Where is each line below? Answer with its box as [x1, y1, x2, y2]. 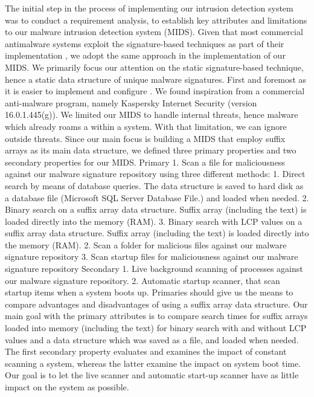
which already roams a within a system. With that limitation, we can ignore [5, 120, 287, 132]
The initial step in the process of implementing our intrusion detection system [5, 2, 293, 14]
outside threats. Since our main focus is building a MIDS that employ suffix [5, 132, 286, 144]
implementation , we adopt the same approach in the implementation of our [5, 49, 286, 62]
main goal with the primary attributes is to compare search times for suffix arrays [5, 309, 308, 322]
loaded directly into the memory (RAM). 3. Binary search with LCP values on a [5, 215, 303, 227]
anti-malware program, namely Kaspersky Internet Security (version [5, 96, 257, 109]
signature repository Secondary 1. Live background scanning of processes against [5, 262, 303, 275]
